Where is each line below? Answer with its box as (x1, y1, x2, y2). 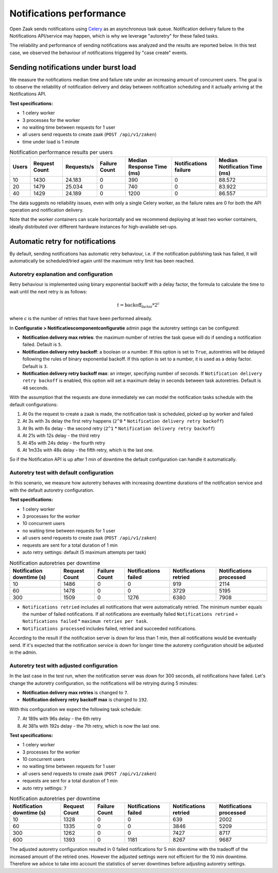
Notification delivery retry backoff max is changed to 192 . (22, 696, 149, 703)
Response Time (128, 163, 167, 170)
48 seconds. (22, 385, 49, 391)
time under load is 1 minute (22, 138, 80, 145)
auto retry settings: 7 (22, 785, 67, 791)
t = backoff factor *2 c (116, 301, 160, 309)
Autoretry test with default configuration (9, 469, 114, 476)
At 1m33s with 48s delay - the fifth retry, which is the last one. (22, 447, 154, 453)
